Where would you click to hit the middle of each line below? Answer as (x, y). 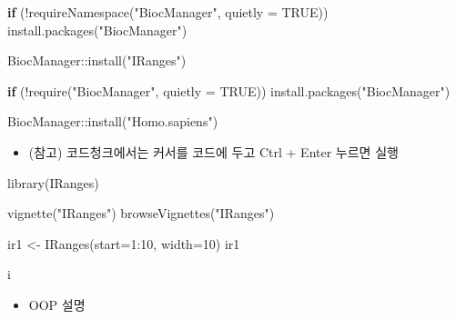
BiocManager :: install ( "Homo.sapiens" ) (113, 121)
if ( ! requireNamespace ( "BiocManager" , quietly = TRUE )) (168, 12)
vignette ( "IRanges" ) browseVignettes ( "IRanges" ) (141, 213)
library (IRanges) (53, 182)
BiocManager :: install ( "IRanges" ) (97, 60)
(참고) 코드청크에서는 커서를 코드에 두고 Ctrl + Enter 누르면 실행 (213, 151)
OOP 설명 (57, 304)
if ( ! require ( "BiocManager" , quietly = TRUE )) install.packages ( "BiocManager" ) (229, 90)
